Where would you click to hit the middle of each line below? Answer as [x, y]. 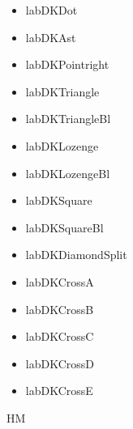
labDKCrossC [60, 336]
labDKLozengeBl [68, 173]
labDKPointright [67, 64]
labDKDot [51, 10]
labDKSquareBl [64, 227]
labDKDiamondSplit [76, 255]
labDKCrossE [59, 391]
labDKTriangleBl [68, 119]
